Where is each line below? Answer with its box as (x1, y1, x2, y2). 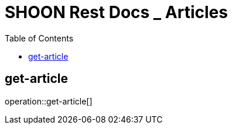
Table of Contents (5, 33, 74, 43)
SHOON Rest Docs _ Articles (5, 2, 228, 22)
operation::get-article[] (5, 96, 93, 106)
